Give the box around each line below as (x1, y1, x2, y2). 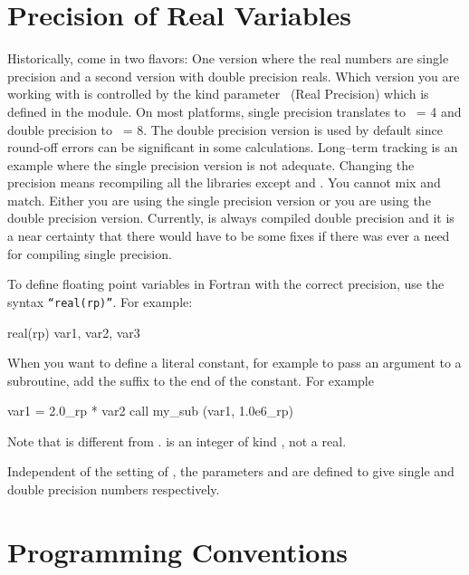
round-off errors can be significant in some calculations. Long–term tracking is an (7, 138, 458, 157)
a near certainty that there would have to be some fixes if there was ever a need (7, 226, 450, 245)
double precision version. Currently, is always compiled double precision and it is (7, 208, 455, 227)
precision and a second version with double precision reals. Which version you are (7, 66, 460, 85)
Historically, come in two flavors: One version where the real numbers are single (7, 49, 449, 68)
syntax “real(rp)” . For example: (7, 292, 193, 311)
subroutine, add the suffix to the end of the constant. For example (7, 370, 374, 389)
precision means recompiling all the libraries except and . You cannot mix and (7, 173, 441, 192)
